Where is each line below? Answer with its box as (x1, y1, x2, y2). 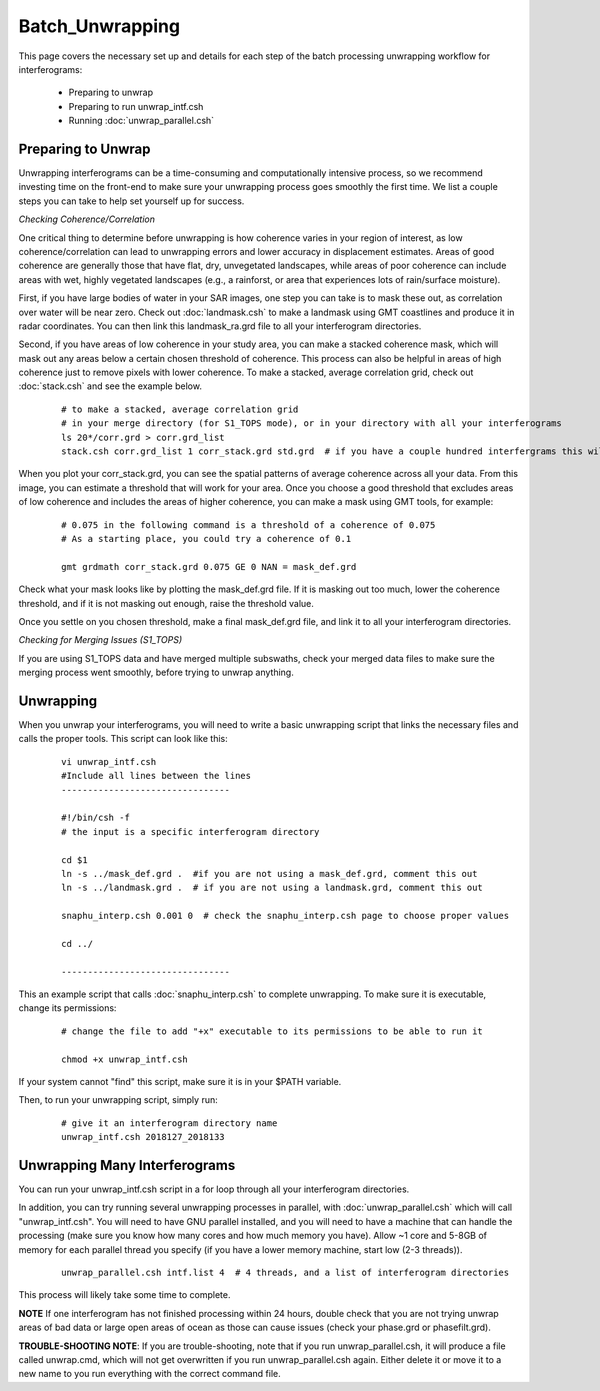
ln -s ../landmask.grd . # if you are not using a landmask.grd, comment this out (61, 882, 484, 894)
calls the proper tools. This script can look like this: (18, 733, 229, 745)
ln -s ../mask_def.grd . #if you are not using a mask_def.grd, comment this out (61, 868, 478, 879)
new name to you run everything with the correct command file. (18, 1368, 281, 1380)
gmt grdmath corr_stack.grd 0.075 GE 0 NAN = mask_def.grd (61, 561, 357, 572)
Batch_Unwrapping (18, 15, 180, 37)
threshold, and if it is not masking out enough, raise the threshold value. (18, 597, 315, 609)
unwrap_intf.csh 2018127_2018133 (61, 1131, 225, 1143)
